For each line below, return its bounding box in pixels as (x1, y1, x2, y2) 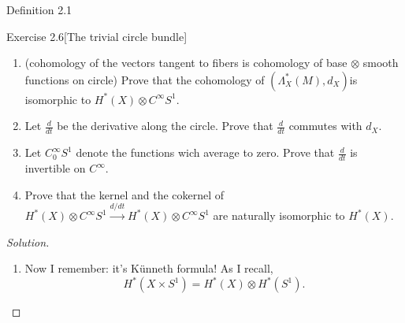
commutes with (288, 117, 362, 134)
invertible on (24, 160, 86, 176)
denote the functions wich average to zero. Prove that (76, 144, 335, 161)
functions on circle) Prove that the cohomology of (24, 71, 265, 87)
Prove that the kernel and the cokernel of (24, 186, 225, 202)
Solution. (6, 233, 50, 250)
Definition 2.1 (6, 2, 72, 17)
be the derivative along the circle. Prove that (57, 117, 273, 134)
